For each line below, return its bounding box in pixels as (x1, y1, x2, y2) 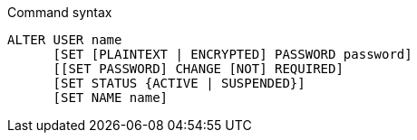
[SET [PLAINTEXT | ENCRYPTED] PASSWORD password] (53, 47, 412, 61)
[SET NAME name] (53, 90, 169, 105)
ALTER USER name (7, 33, 122, 47)
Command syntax (7, 5, 112, 20)
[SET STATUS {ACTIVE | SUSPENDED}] (53, 76, 305, 90)
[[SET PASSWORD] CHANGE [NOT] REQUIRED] (53, 61, 344, 76)
